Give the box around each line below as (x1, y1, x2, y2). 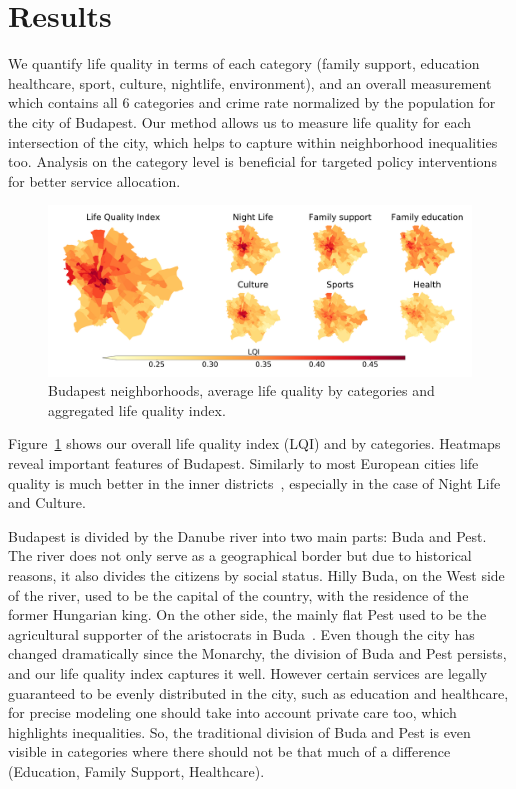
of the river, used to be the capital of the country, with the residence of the (8, 584, 469, 605)
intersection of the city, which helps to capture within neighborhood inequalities (8, 131, 498, 152)
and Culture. (8, 492, 86, 513)
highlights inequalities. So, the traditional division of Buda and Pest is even (8, 721, 471, 742)
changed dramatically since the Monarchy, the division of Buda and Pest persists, (8, 643, 507, 664)
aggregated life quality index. (48, 399, 226, 420)
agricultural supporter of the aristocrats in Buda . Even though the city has (8, 623, 475, 644)
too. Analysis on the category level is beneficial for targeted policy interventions (8, 151, 497, 172)
